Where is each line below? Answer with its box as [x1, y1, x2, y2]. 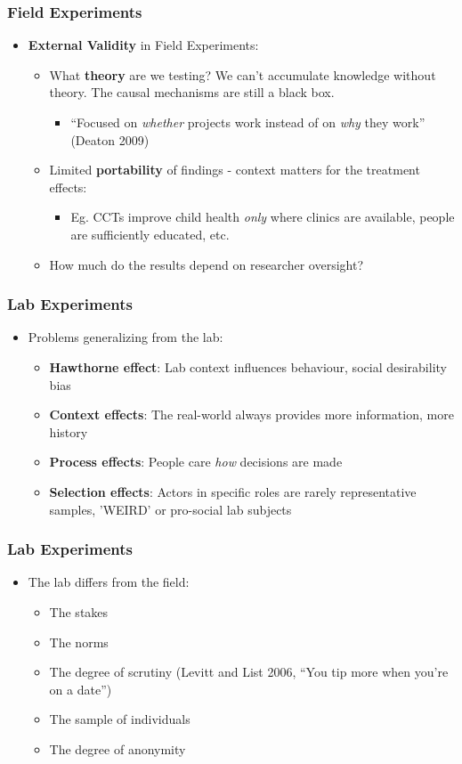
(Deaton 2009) [70, 130, 150, 149]
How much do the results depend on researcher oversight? [49, 255, 364, 273]
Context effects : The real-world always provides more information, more [49, 405, 454, 424]
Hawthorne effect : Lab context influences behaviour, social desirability [49, 357, 447, 376]
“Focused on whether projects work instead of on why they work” [70, 113, 426, 131]
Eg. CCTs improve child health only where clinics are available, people [70, 207, 455, 226]
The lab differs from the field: [28, 573, 190, 591]
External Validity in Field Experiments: [28, 36, 259, 54]
